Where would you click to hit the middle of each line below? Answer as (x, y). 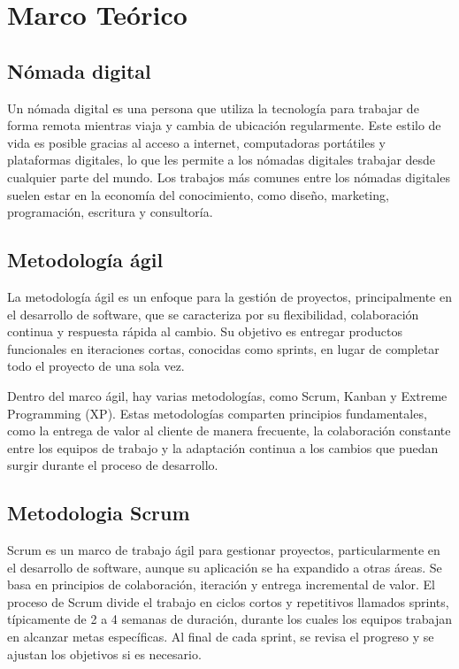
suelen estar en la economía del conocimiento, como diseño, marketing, (198, 194)
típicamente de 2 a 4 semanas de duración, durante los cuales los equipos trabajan (230, 619)
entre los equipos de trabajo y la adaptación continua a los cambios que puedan (223, 447)
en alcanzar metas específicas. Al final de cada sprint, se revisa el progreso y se (221, 637)
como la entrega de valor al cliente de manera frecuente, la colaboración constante (229, 431)
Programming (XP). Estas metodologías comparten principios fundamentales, (217, 413)
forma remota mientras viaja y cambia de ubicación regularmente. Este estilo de (224, 125)
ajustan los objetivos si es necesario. (104, 654)
